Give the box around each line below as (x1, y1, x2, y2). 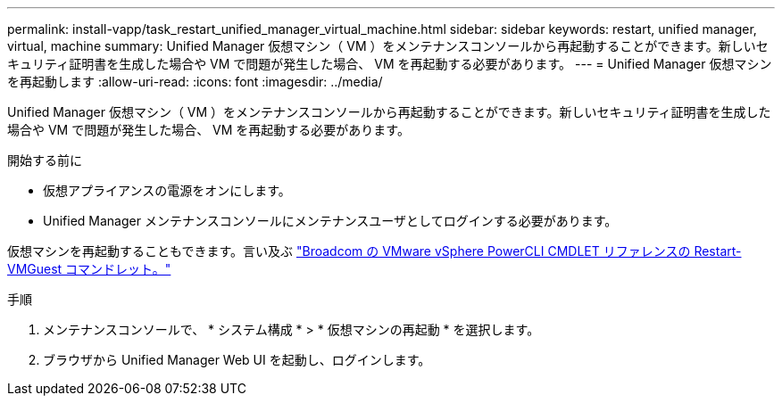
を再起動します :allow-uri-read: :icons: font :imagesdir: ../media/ (7, 74, 383, 89)
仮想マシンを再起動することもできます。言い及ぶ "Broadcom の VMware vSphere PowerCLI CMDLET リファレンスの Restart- (7, 243, 742, 259)
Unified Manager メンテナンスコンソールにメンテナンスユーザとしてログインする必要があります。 (43, 213, 618, 228)
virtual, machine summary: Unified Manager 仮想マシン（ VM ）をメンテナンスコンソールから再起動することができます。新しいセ (7, 38, 769, 53)
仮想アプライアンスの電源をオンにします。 (43, 183, 291, 198)
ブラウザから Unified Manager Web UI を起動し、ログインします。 (43, 352, 431, 367)
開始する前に (7, 152, 82, 168)
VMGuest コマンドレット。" (7, 261, 171, 276)
